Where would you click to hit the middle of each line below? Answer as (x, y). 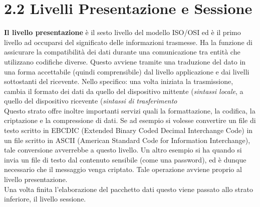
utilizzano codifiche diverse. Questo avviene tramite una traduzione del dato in (125, 61)
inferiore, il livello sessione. (45, 199)
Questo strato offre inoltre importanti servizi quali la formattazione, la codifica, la (130, 110)
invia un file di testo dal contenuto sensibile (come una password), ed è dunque (125, 159)
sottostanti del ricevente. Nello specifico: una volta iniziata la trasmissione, (119, 81)
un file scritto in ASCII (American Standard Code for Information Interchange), (127, 140)
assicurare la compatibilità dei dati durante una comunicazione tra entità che (122, 52)
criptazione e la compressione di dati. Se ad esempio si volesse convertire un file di (130, 120)
